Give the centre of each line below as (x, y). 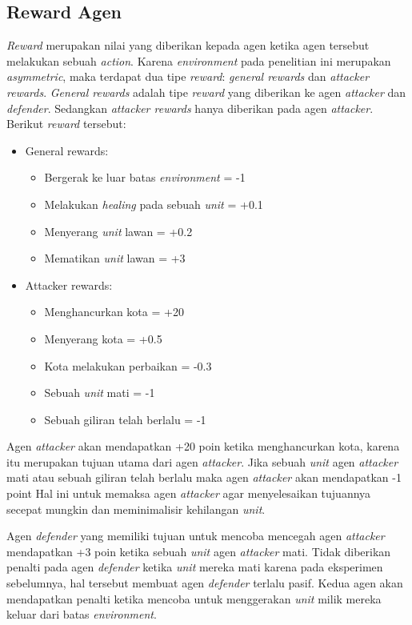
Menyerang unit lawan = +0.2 (118, 231)
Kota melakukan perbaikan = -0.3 (128, 365)
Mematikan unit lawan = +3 (115, 258)
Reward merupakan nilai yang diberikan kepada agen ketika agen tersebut (188, 45)
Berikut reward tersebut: (66, 124)
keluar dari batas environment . (82, 614)
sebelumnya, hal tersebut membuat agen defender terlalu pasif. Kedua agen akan (205, 583)
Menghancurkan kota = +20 (114, 312)
